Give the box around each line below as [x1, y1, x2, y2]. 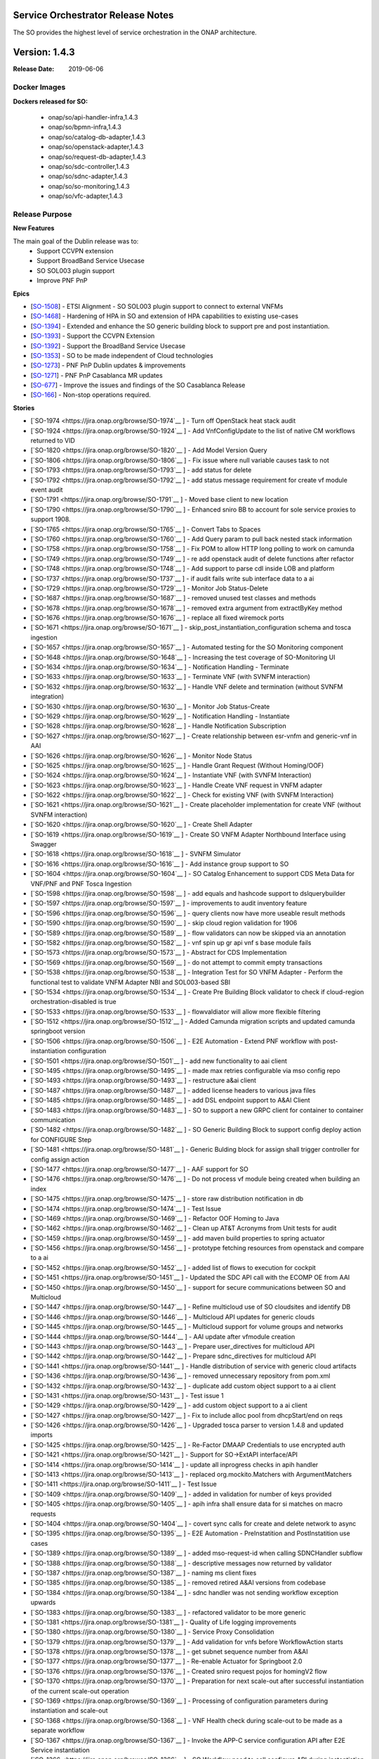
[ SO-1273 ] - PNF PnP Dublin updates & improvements [30, 361, 186, 369]
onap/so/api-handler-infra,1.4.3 [48, 113, 138, 121]
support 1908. [30, 515, 71, 523]
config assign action [30, 1155, 90, 1164]
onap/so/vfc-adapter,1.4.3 [48, 192, 123, 201]
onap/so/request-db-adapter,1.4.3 [48, 152, 147, 161]
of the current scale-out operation [30, 1687, 129, 1695]
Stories [13, 403, 35, 412]
